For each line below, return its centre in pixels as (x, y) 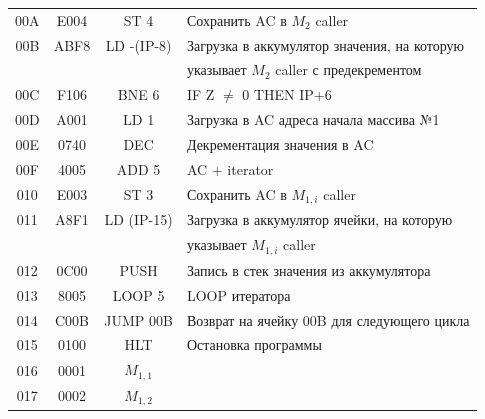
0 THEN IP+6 (287, 94)
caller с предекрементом (348, 69)
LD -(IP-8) (138, 44)
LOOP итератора (238, 294)
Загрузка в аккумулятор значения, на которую (325, 44)
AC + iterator (230, 168)
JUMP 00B (138, 319)
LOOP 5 (138, 294)
